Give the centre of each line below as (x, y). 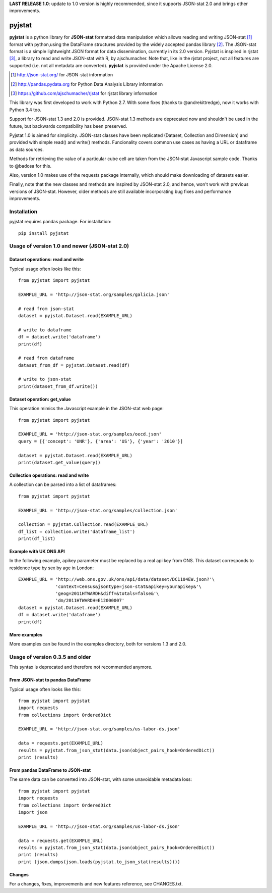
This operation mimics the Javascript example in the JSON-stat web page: (86, 409)
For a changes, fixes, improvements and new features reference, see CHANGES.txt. (96, 884)
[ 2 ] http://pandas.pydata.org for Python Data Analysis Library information (87, 84)
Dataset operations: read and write (47, 260)
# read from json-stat (46, 309)
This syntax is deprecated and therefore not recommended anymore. (81, 667)
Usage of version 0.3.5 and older (50, 657)
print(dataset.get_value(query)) (59, 462)
